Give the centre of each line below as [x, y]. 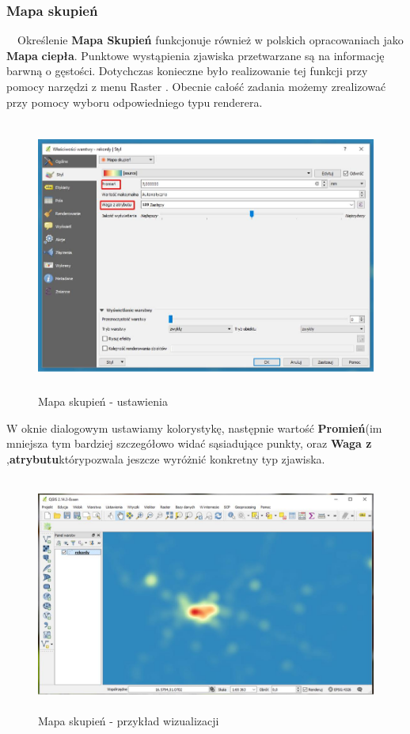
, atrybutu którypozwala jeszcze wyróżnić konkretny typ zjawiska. [166, 458]
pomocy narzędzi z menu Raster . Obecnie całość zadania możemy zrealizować [196, 86]
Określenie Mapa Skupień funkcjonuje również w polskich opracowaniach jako [210, 40]
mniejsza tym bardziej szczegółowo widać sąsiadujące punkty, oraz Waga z [189, 443]
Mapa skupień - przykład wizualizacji [129, 720]
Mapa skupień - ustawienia [103, 401]
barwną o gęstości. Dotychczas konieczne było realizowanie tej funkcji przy [187, 71]
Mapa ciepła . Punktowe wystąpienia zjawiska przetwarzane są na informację [196, 55]
